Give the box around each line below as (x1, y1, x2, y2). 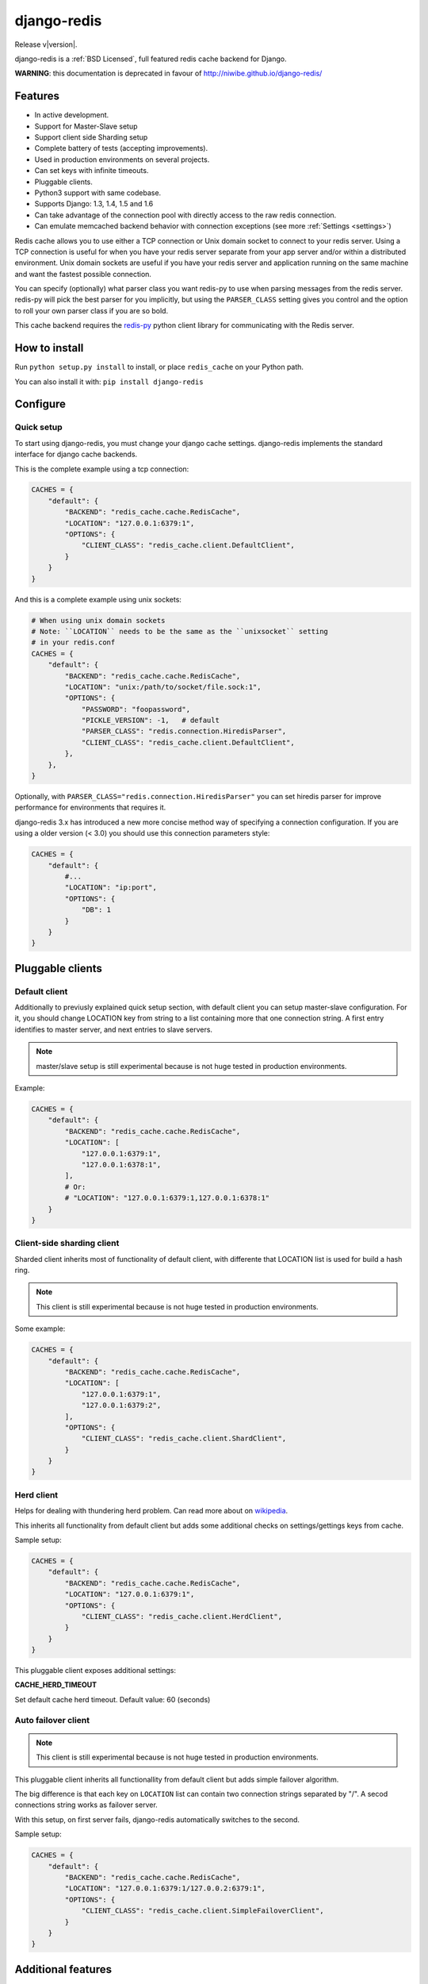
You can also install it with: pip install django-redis (14, 377, 204, 386)
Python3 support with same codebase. (34, 187, 162, 198)
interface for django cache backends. (14, 449, 138, 459)
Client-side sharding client (14, 1238, 120, 1249)
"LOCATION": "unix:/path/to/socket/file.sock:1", (64, 682, 262, 691)
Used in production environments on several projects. (34, 155, 210, 164)
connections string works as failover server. (14, 1800, 158, 1809)
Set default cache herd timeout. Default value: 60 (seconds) (14, 1694, 211, 1704)
